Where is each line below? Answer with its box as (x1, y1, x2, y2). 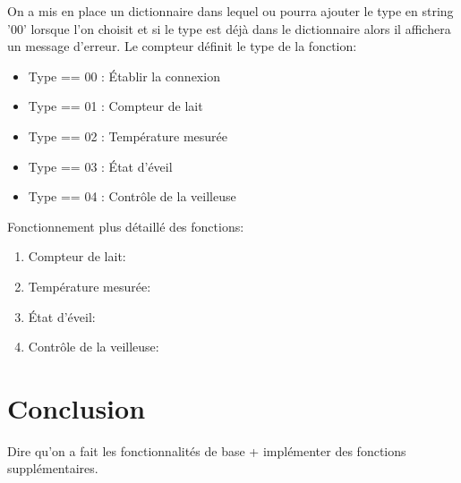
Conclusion (7, 389, 146, 426)
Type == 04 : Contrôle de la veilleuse (28, 187, 236, 206)
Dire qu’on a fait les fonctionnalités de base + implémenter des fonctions (7, 441, 406, 460)
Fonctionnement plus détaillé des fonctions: (7, 216, 244, 235)
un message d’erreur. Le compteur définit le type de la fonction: (7, 37, 357, 55)
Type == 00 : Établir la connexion (28, 66, 220, 85)
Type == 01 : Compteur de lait (28, 97, 203, 115)
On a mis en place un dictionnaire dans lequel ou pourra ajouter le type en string (7, 2, 454, 20)
